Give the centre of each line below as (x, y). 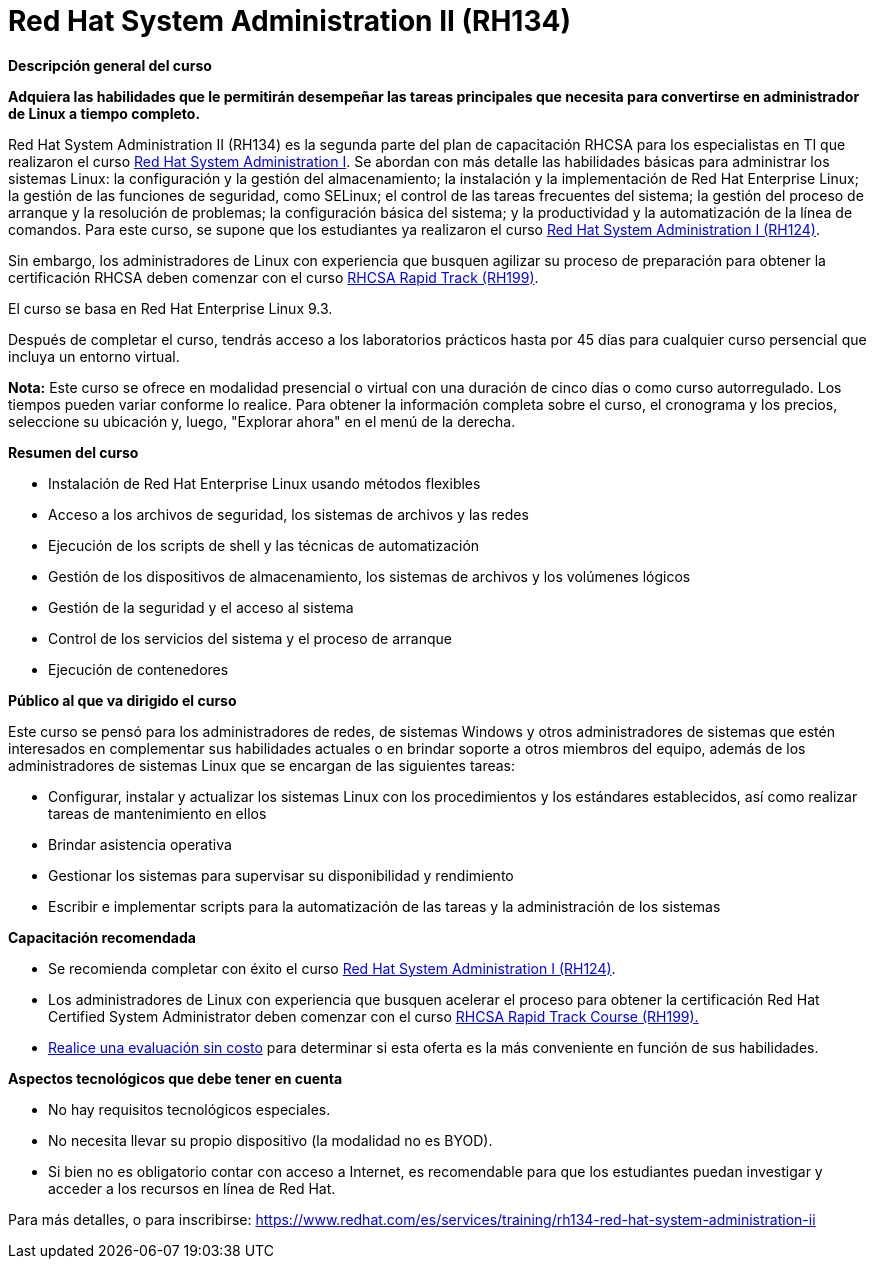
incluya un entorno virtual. (94, 356)
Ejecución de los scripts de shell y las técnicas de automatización (264, 545)
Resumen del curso (73, 452)
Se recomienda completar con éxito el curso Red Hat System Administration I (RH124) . (332, 968)
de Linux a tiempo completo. (104, 113)
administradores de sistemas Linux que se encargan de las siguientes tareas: (262, 765)
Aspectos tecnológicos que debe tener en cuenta (175, 1078)
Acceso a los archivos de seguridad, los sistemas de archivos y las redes (288, 514)
